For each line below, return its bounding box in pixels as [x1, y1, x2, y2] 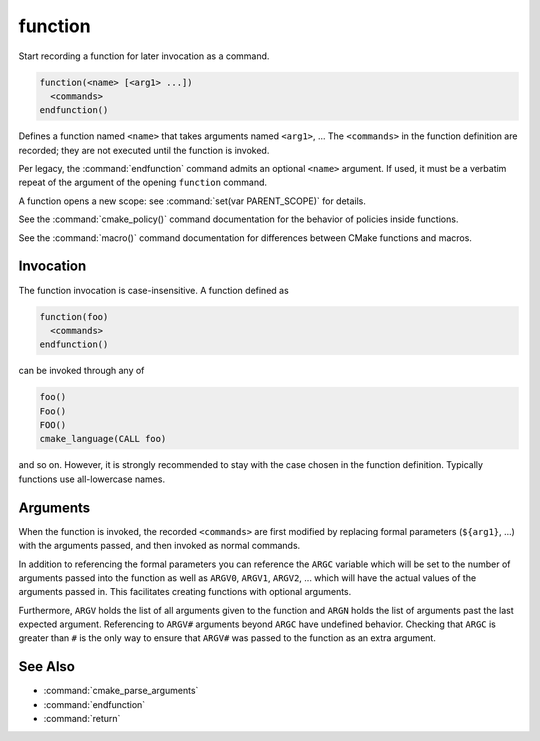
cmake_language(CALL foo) [39, 433, 167, 445]
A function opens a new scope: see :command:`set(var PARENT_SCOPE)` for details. [18, 195, 367, 207]
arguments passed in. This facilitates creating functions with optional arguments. [18, 586, 352, 598]
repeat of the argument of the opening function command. [18, 176, 268, 189]
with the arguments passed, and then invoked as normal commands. [18, 540, 301, 552]
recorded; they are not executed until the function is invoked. [18, 144, 270, 156]
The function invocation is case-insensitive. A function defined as [18, 284, 289, 296]
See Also [18, 658, 75, 675]
